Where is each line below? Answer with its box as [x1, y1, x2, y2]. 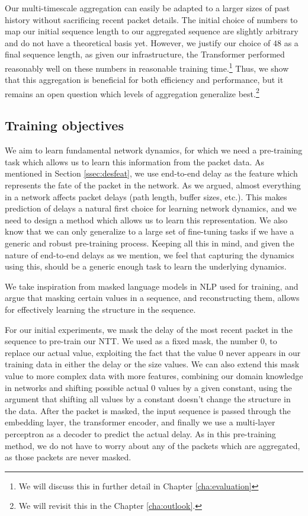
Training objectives [5, 116, 124, 134]
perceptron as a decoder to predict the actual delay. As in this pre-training [5, 427, 276, 440]
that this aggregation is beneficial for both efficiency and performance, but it [5, 73, 284, 86]
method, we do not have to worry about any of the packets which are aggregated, [5, 439, 300, 451]
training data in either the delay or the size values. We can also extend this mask [5, 358, 300, 370]
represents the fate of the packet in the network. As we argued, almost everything [5, 179, 301, 191]
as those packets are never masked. [5, 451, 131, 463]
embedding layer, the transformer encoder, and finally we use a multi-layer [5, 416, 275, 428]
